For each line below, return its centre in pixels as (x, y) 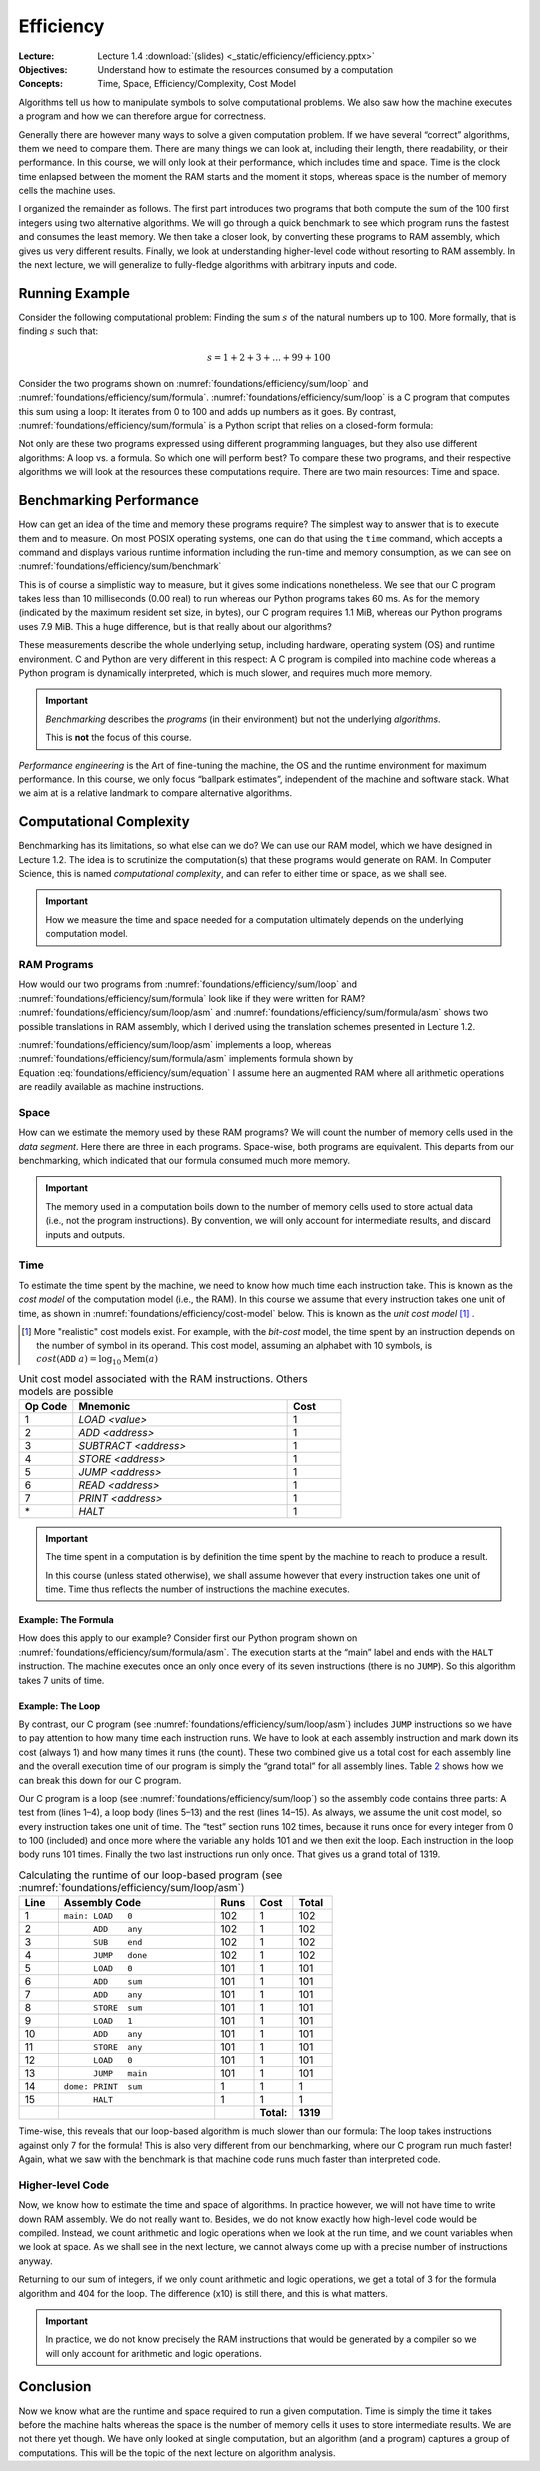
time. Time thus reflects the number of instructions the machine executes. (197, 1589)
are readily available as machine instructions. (111, 1087)
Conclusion (55, 2386)
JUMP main (120, 2073)
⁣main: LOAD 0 (98, 1915)
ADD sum (118, 1981)
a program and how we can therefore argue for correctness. (142, 116)
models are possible (66, 1391)
